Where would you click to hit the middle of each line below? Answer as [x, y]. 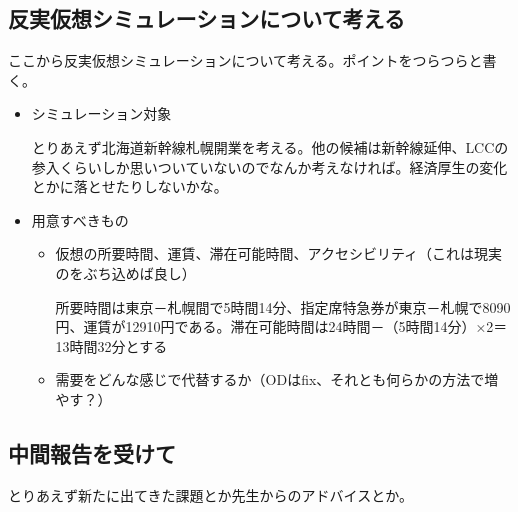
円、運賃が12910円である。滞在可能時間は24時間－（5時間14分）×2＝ [281, 326]
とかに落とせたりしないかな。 [129, 186]
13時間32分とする [111, 345]
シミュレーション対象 [101, 113]
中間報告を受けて [92, 452]
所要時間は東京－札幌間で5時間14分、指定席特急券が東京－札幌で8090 [283, 306]
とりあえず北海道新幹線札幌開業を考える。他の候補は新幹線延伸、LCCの [270, 146]
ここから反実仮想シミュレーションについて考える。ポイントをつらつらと [245, 60]
